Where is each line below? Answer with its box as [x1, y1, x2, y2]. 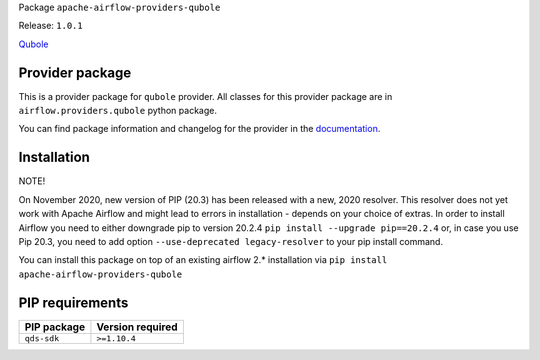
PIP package [24, 320, 85, 334]
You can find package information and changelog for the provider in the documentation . [18, 123, 381, 135]
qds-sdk [24, 333, 60, 344]
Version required [96, 320, 179, 334]
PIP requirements [18, 294, 129, 311]
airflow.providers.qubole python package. [18, 105, 217, 117]
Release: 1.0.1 [18, 20, 84, 32]
